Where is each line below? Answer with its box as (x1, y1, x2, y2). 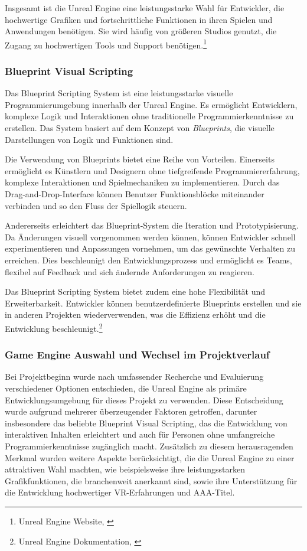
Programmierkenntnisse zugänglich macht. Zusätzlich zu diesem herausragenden (5, 439, 293, 452)
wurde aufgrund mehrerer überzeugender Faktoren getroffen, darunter (5, 405, 257, 418)
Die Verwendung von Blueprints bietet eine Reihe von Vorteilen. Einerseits (5, 153, 275, 165)
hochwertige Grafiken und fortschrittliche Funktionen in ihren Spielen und (5, 13, 273, 25)
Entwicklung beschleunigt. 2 (5, 320, 103, 334)
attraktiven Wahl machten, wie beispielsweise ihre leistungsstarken (5, 463, 245, 475)
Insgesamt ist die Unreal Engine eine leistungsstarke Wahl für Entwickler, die (5, 2, 285, 14)
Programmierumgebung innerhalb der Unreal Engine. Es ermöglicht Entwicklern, (5, 98, 298, 110)
